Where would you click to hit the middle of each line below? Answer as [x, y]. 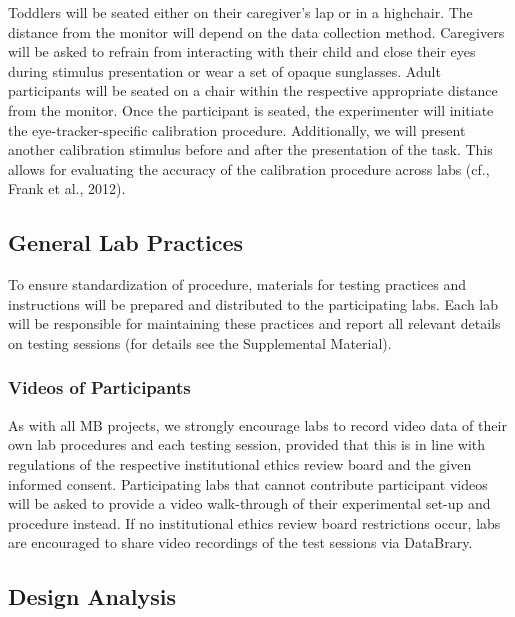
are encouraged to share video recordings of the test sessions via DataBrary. [240, 542]
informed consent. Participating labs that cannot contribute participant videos [248, 483]
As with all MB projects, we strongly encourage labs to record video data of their [257, 424]
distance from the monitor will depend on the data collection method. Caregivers [256, 31]
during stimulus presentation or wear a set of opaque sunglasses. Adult [224, 70]
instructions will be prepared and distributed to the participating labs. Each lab [253, 303]
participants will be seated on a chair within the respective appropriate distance [253, 90]
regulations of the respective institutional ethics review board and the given [240, 463]
